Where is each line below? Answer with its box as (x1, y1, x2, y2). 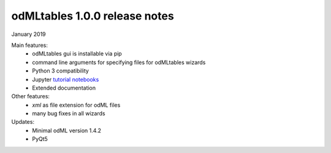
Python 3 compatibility (32, 67, 89, 74)
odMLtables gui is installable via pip (32, 50, 122, 57)
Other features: (11, 93, 50, 100)
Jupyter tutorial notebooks (32, 76, 99, 83)
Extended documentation (32, 84, 96, 91)
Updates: (11, 118, 35, 126)
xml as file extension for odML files (32, 101, 121, 109)
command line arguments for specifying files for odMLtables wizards (32, 59, 206, 66)
